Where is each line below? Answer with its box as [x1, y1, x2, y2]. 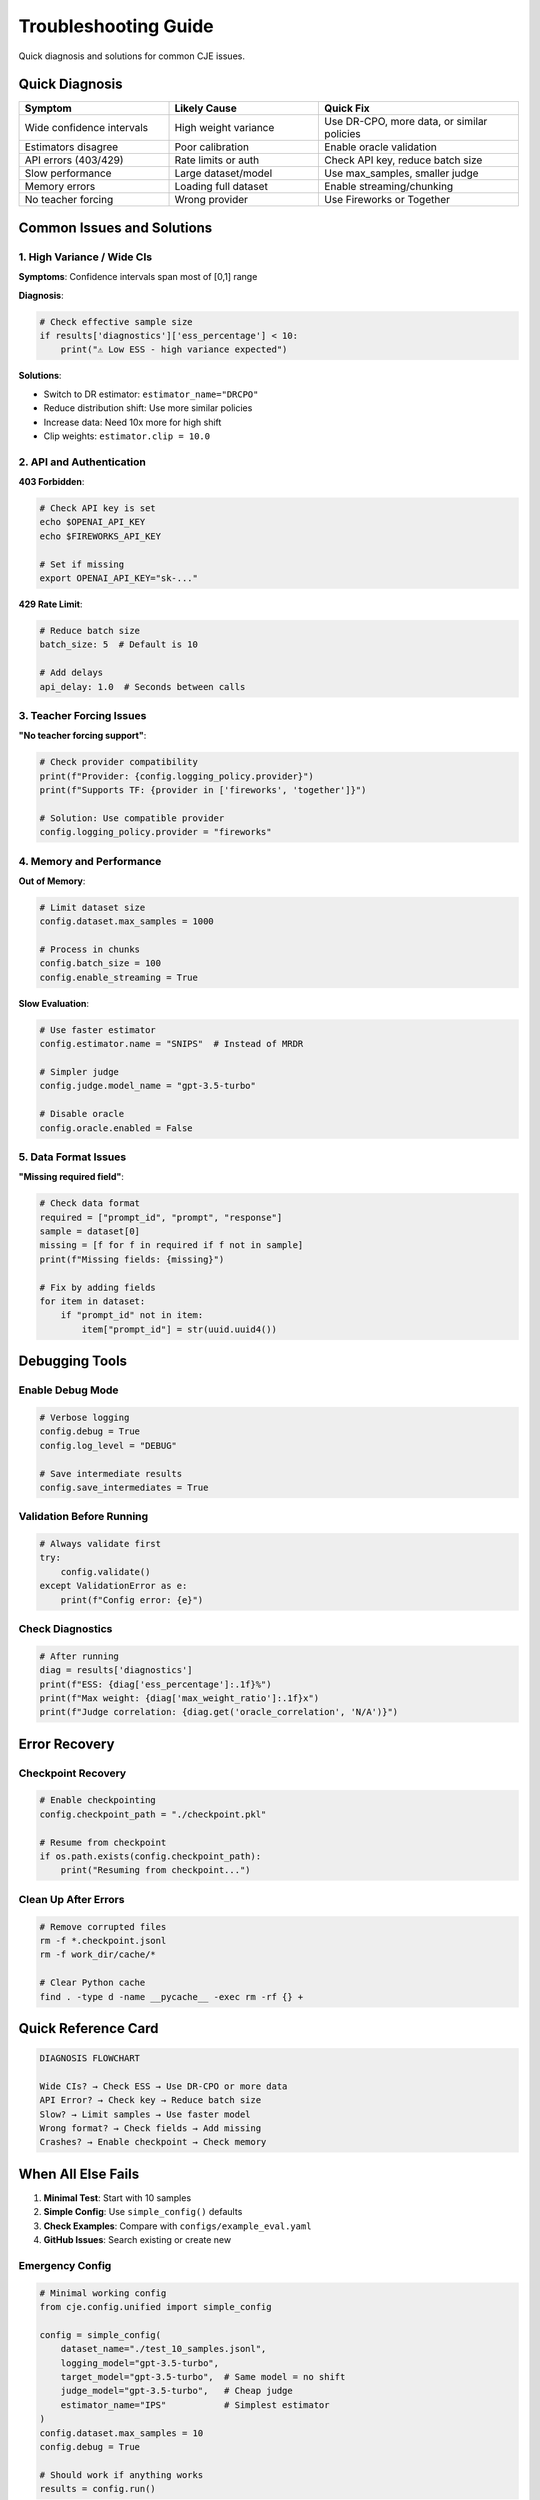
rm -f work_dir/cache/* [39, 1949, 157, 1960]
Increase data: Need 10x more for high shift [43, 416, 222, 428]
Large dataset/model [174, 166, 273, 180]
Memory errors [24, 180, 96, 194]
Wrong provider [174, 193, 249, 207]
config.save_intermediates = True [39, 1481, 209, 1493]
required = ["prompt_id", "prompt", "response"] [39, 1211, 283, 1223]
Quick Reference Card [18, 2020, 159, 2037]
